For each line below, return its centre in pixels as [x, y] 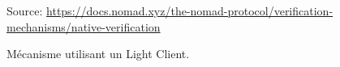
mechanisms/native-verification [84, 26]
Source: [25, 10]
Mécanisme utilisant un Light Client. [98, 54]
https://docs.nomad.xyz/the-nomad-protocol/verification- [190, 10]
